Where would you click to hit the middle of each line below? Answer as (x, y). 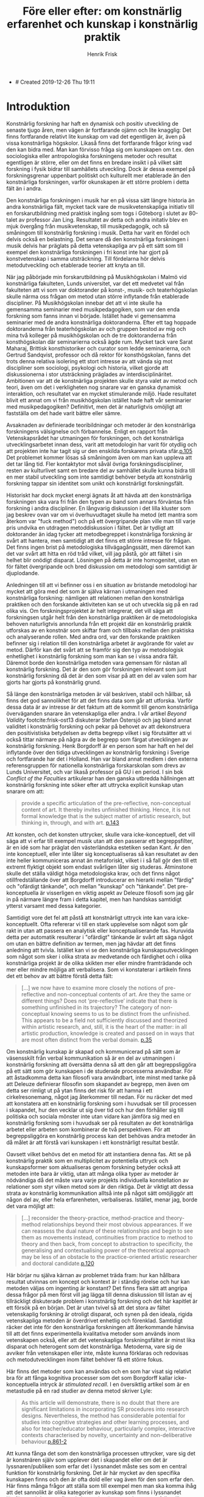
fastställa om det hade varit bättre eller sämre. (64, 413)
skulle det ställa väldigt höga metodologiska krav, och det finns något (93, 873)
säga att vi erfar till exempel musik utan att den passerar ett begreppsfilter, (100, 841)
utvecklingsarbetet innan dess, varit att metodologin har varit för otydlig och (102, 444)
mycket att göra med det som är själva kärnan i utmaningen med (87, 591)
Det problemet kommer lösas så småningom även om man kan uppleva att (99, 457)
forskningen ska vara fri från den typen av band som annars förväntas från (100, 501)
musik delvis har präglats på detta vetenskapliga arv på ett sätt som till (95, 245)
